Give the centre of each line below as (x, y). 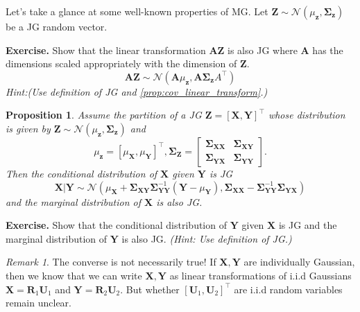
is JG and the (308, 225)
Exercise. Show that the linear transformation (106, 50)
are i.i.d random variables (288, 289)
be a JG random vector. (57, 26)
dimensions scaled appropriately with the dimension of (121, 63)
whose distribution (307, 115)
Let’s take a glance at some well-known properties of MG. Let (137, 11)
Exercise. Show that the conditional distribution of (116, 225)
